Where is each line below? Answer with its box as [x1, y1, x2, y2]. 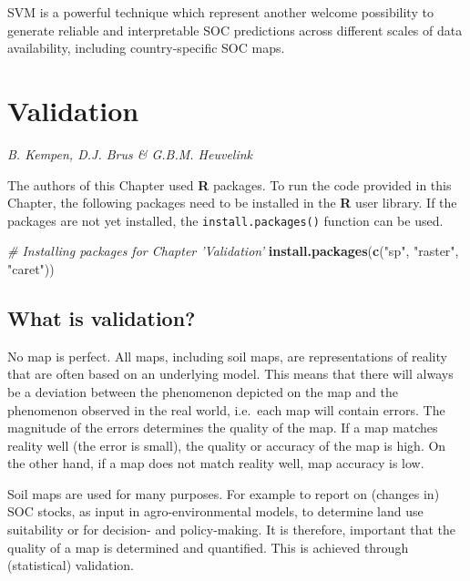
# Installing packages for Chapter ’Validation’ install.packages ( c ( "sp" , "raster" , [7, 241, 459, 260]
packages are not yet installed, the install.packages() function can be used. [7, 210, 444, 229]
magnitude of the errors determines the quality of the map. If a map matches [7, 418, 438, 437]
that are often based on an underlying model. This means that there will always [7, 364, 454, 383]
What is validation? [7, 303, 196, 331]
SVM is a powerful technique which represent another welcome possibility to [7, 3, 434, 21]
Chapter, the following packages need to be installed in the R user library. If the [7, 193, 457, 212]
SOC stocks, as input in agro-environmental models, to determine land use [7, 502, 424, 521]
